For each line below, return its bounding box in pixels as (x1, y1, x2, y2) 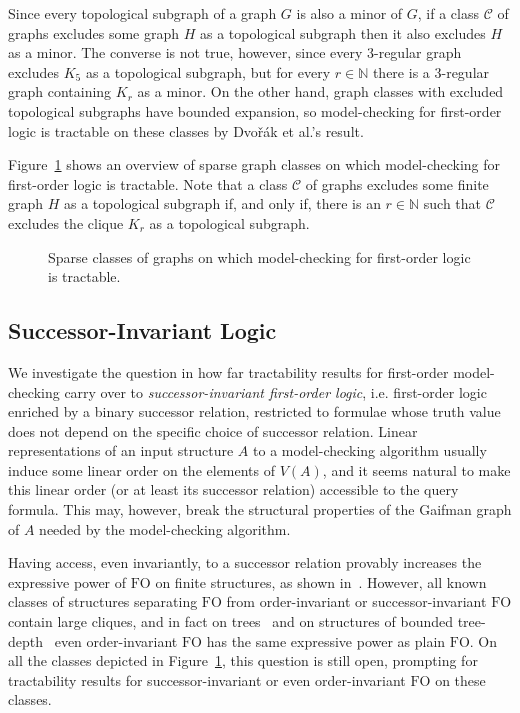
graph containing (8, 81, 112, 102)
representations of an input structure (8, 440, 234, 461)
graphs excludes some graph (8, 22, 180, 43)
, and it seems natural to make (322, 459, 511, 480)
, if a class (417, 3, 479, 23)
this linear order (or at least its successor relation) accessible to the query (8, 479, 459, 500)
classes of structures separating (8, 591, 198, 612)
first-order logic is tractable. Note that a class (8, 173, 288, 194)
